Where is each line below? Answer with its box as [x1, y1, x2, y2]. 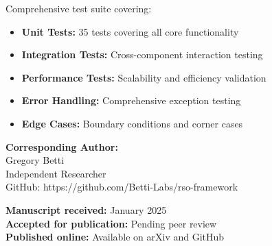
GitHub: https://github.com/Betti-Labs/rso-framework [5, 180, 238, 194]
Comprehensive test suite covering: [5, 1, 152, 15]
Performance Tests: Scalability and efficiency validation [21, 70, 267, 84]
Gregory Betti [5, 153, 65, 167]
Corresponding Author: [5, 139, 118, 153]
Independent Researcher [5, 166, 106, 180]
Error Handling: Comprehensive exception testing [21, 93, 241, 108]
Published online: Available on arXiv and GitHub [5, 230, 225, 244]
